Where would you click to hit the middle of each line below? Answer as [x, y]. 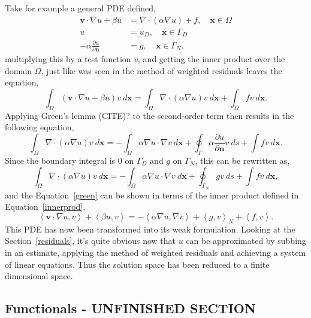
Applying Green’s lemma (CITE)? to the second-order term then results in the [150, 115]
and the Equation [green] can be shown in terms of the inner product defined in [152, 195]
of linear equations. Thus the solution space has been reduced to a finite [137, 264]
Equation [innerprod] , [45, 207]
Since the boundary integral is [60, 160]
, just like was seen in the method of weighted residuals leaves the [161, 70]
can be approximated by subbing [246, 241]
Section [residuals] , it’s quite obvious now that [90, 241]
